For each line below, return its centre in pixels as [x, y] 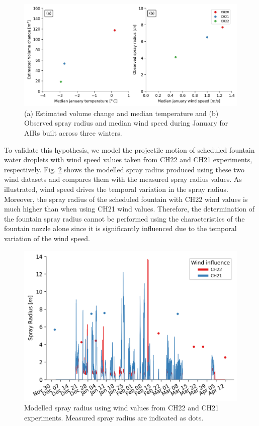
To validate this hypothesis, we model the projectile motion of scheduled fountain [129, 149]
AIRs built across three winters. [73, 133]
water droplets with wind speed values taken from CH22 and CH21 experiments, [128, 159]
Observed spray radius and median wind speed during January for [126, 123]
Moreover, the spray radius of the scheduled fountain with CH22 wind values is [126, 199]
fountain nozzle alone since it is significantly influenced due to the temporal [120, 228]
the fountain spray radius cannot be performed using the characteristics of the [124, 218]
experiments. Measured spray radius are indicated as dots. [114, 417]
